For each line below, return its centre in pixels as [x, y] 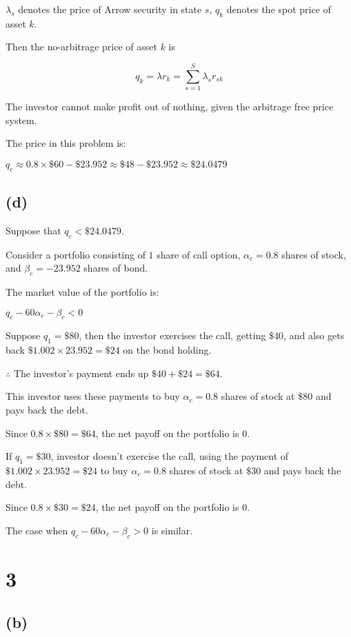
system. [21, 120]
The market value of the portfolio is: [82, 292]
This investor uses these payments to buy [93, 396]
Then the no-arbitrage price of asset [81, 47]
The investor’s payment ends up [81, 373]
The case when [37, 530]
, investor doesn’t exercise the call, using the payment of [170, 456]
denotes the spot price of [279, 9]
